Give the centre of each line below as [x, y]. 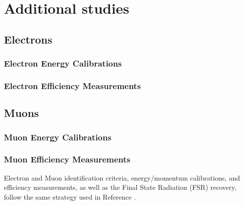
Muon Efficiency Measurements [67, 159]
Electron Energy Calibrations [63, 63]
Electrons [28, 39]
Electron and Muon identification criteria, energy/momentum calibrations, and [122, 177]
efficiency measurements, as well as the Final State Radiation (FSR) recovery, [120, 187]
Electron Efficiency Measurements [72, 85]
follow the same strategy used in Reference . [70, 196]
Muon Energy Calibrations [58, 137]
